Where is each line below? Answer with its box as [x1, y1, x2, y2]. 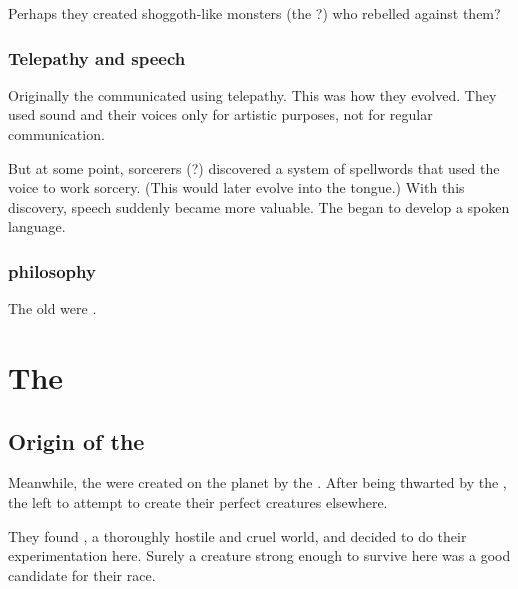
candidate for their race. [8, 564, 156, 585]
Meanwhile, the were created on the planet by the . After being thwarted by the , [8, 472, 507, 493]
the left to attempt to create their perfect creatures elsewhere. [8, 491, 388, 512]
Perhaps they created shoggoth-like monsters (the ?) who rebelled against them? [8, 3, 501, 23]
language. [8, 216, 66, 237]
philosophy [8, 258, 96, 283]
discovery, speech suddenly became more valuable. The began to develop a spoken [8, 196, 510, 217]
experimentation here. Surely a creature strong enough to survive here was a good [8, 545, 511, 566]
